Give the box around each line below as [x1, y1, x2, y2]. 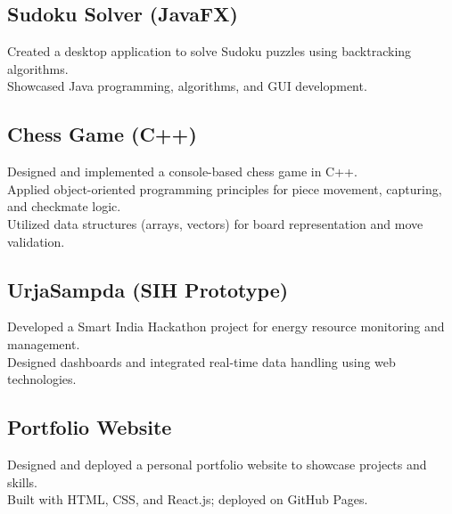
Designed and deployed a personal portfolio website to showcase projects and [7, 454, 427, 473]
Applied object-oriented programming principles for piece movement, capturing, [7, 179, 442, 198]
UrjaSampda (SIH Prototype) [7, 275, 289, 303]
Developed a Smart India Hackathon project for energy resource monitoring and [7, 317, 445, 336]
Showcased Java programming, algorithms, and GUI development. [7, 77, 367, 95]
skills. [7, 472, 37, 491]
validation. [7, 232, 65, 250]
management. [7, 334, 80, 353]
